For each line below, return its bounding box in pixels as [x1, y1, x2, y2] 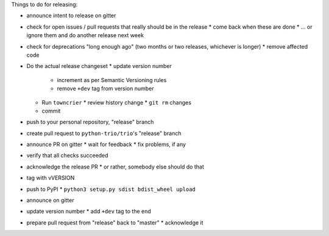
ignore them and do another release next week [26, 32, 144, 39]
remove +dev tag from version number [57, 85, 155, 92]
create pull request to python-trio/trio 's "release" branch [26, 130, 182, 137]
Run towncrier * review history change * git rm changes [41, 99, 192, 106]
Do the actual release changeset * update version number [26, 63, 172, 70]
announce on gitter [26, 196, 74, 204]
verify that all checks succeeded [26, 152, 109, 159]
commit [41, 107, 61, 114]
